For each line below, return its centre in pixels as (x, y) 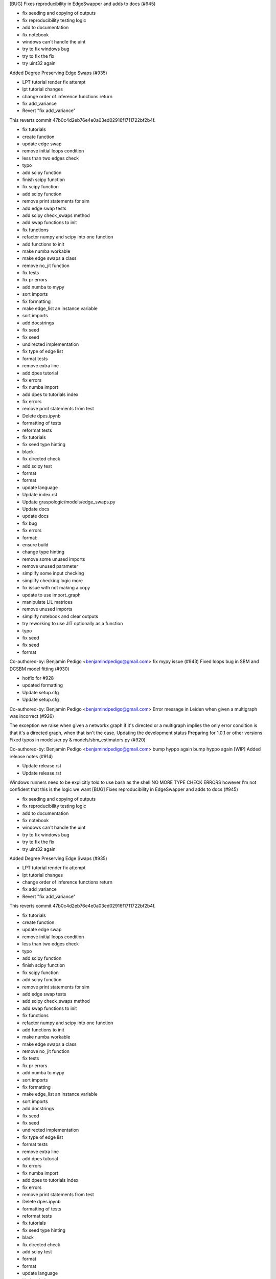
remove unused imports (47, 609)
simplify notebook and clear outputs (60, 616)
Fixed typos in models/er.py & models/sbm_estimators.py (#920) (77, 740)
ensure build (35, 544)
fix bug (30, 523)
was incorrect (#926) (32, 716)
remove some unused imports (54, 559)
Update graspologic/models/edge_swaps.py (69, 502)
